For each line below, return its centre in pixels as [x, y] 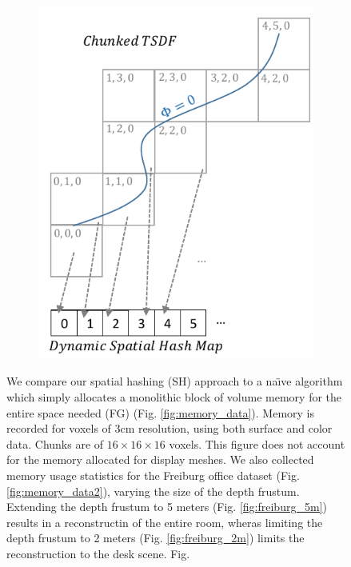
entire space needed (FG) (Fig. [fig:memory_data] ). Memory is [160, 412]
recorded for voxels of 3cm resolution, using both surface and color [170, 428]
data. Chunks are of [55, 443]
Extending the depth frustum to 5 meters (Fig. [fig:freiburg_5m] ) [167, 507]
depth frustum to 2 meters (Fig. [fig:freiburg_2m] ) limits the [156, 538]
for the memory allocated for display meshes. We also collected [160, 459]
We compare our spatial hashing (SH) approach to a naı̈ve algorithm [175, 381]
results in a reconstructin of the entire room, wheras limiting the [165, 522]
